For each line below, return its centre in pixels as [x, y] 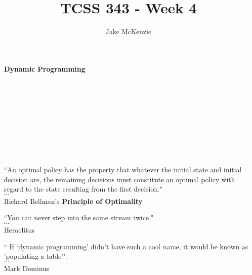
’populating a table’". [36, 256]
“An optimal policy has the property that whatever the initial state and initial [123, 170]
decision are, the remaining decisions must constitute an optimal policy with [120, 179]
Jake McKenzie [128, 31]
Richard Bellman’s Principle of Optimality [73, 201]
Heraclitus [19, 230]
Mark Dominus [27, 268]
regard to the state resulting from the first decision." [83, 189]
